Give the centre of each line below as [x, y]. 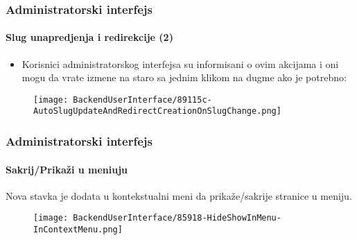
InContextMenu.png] [78, 230]
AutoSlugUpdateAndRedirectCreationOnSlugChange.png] [157, 111]
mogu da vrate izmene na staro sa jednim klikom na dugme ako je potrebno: [184, 77]
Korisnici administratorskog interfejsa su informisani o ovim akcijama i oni [180, 63]
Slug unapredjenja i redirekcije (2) [89, 37]
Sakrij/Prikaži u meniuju [67, 169]
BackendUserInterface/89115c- [142, 100]
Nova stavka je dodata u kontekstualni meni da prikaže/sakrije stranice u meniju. [179, 195]
